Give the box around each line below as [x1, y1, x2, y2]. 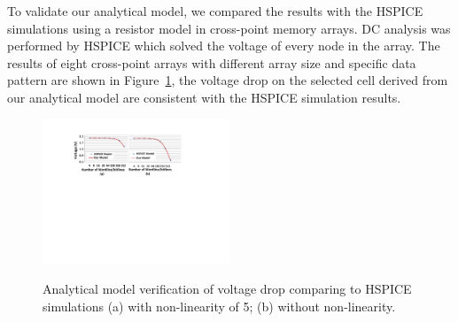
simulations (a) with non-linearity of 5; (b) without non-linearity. [43, 296, 396, 315]
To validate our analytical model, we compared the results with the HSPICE [7, 2, 423, 19]
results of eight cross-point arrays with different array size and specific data [7, 53, 416, 72]
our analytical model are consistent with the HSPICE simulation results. [7, 88, 401, 106]
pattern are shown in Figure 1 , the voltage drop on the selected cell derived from [7, 71, 448, 89]
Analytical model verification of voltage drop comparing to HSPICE [43, 279, 412, 297]
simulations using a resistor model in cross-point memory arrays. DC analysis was [7, 19, 451, 37]
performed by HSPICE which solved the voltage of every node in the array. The [7, 36, 440, 55]
